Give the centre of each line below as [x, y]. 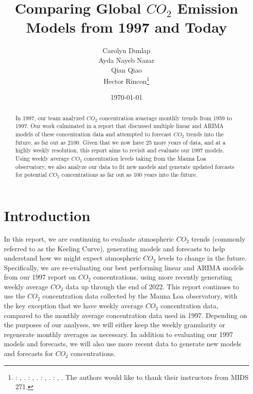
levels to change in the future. [203, 258]
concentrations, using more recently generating [163, 277]
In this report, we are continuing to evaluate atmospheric [89, 238]
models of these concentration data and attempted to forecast [93, 134]
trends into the [205, 134]
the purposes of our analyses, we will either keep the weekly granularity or [115, 325]
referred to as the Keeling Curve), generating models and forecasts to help [115, 248]
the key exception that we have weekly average [74, 306]
